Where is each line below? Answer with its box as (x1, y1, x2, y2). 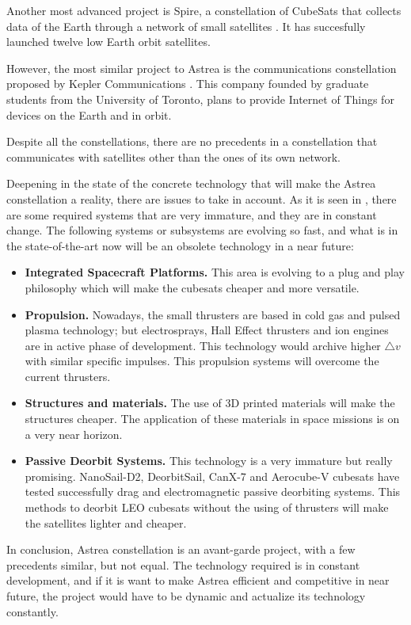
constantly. (6, 603, 59, 619)
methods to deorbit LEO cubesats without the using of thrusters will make (25, 499, 389, 516)
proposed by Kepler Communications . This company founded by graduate (6, 75, 369, 92)
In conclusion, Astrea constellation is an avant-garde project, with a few (6, 541, 356, 558)
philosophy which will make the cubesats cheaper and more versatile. (25, 279, 360, 295)
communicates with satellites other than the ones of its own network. (6, 148, 341, 165)
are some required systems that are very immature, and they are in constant (6, 206, 377, 223)
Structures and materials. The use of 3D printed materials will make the (25, 394, 395, 411)
